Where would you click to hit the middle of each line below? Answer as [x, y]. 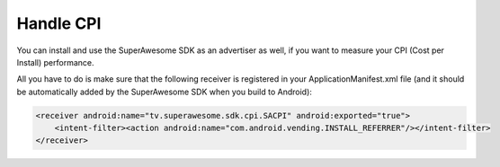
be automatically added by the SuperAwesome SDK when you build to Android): [164, 92]
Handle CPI [59, 23]
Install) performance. [55, 62]
